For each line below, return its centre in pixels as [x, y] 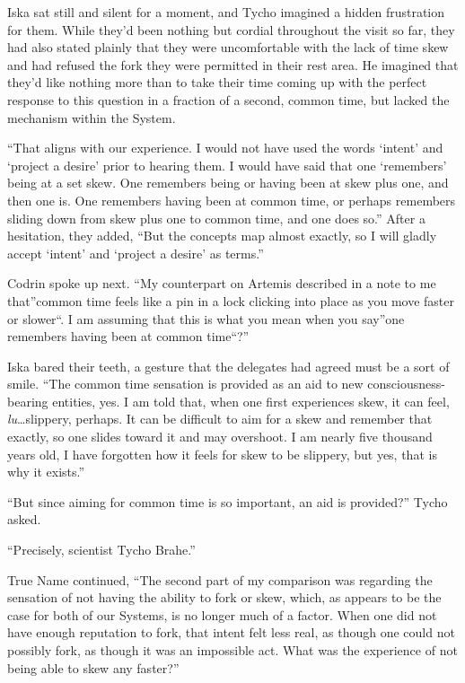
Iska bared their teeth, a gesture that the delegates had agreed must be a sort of [228, 366]
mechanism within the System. [92, 117]
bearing [28, 401]
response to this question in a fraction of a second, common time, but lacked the [228, 99]
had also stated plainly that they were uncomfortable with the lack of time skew [228, 47]
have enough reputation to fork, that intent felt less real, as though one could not [231, 632]
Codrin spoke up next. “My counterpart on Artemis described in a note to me [222, 283]
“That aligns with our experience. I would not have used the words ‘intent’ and [225, 148]
